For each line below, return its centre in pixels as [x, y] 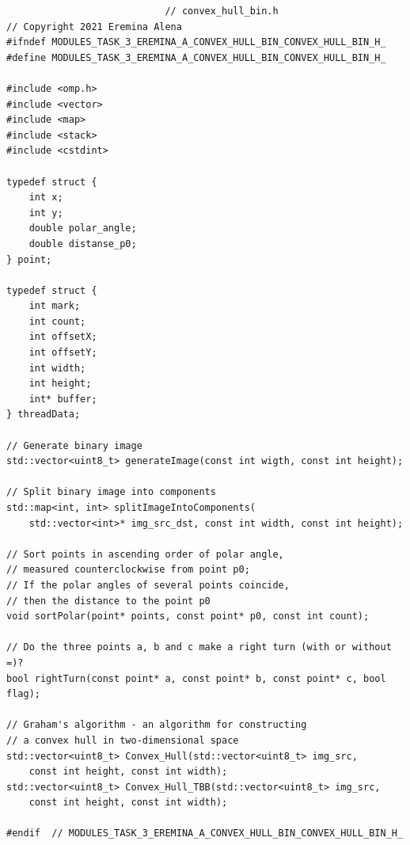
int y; [46, 213]
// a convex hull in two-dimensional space [123, 740]
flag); [23, 694]
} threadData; [44, 415]
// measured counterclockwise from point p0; [128, 570]
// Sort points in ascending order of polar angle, [145, 554]
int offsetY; [63, 353]
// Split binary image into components [111, 492]
